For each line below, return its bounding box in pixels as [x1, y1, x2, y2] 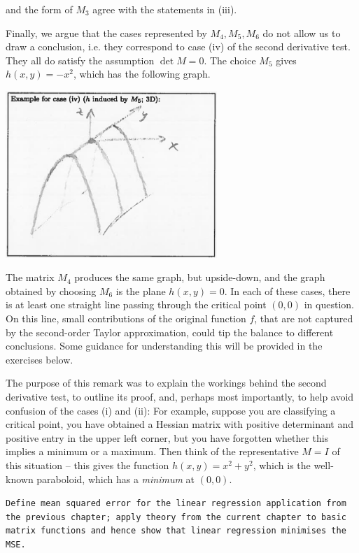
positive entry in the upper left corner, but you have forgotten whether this [6, 430, 329, 445]
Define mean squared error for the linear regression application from [6, 498, 346, 509]
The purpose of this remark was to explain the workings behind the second [6, 375, 327, 390]
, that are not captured [254, 311, 353, 326]
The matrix [6, 270, 55, 285]
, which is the [253, 457, 311, 472]
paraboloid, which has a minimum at [36, 471, 195, 486]
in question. [304, 297, 354, 312]
